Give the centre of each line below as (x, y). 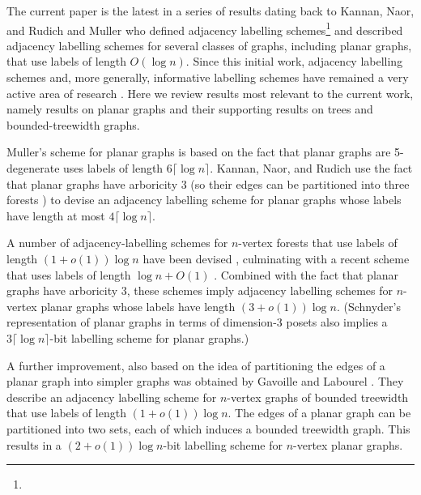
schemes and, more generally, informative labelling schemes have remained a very (208, 77)
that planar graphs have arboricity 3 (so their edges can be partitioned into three (208, 183)
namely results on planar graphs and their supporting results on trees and (190, 109)
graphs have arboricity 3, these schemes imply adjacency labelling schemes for (200, 290)
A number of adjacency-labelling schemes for (117, 243)
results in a (34, 444)
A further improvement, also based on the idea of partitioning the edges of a (196, 365)
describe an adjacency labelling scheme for (112, 397)
